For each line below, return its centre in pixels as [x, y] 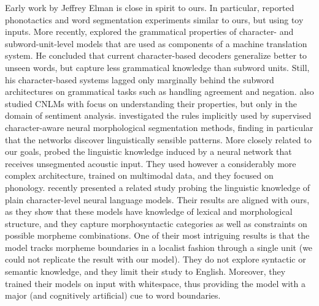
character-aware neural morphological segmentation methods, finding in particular [159, 127]
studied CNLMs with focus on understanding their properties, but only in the [151, 103]
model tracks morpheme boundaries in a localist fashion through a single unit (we [159, 247]
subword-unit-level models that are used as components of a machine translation [156, 43]
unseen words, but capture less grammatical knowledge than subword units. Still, [157, 67]
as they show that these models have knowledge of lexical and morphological [149, 211]
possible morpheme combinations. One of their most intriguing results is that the [157, 235]
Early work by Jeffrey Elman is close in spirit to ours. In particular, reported [150, 7]
